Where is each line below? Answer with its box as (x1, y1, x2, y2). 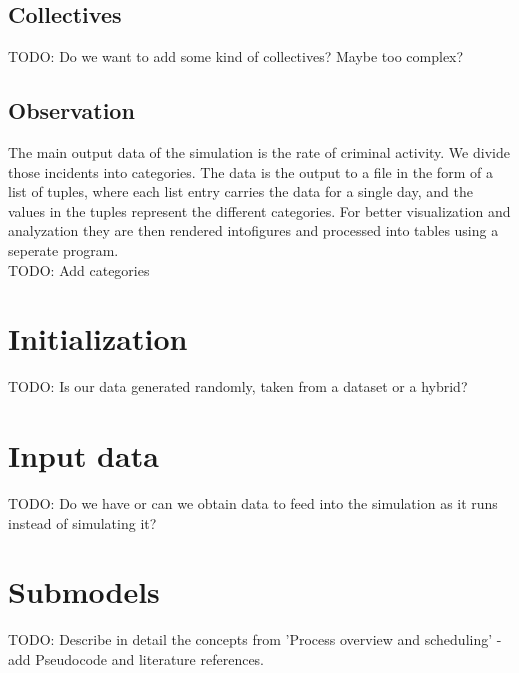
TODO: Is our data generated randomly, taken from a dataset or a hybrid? (8, 376, 468, 397)
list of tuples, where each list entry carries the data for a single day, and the (8, 181, 473, 202)
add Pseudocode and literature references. (8, 648, 265, 669)
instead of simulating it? (8, 512, 157, 533)
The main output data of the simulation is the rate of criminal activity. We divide (8, 142, 510, 162)
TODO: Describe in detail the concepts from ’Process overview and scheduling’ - (8, 629, 502, 650)
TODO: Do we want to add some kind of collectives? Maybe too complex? (8, 46, 464, 67)
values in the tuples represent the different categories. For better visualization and (8, 200, 511, 221)
